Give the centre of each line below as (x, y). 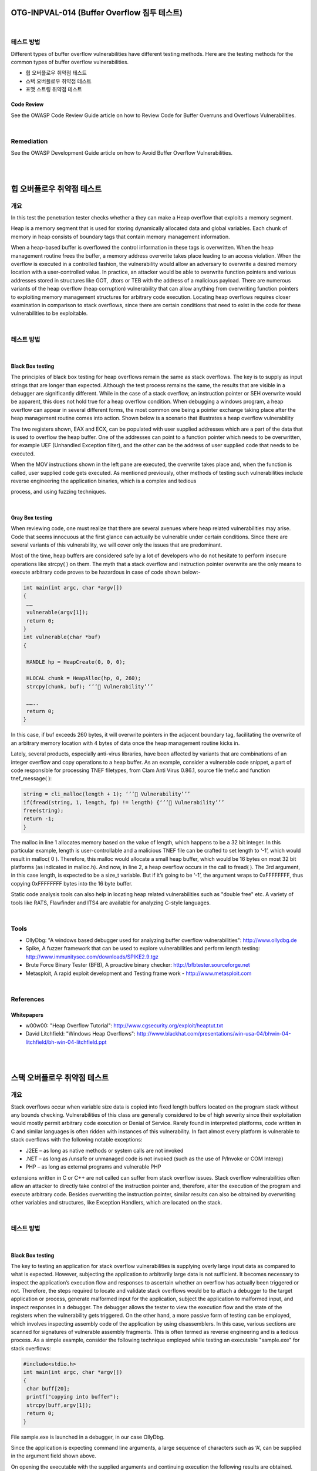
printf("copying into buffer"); (73, 1397)
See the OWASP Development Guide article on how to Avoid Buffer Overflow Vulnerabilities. (122, 153)
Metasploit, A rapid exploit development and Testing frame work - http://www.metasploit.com (139, 973)
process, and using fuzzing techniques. (59, 492)
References (28, 999)
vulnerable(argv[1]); (58, 613)
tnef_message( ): (31, 778)
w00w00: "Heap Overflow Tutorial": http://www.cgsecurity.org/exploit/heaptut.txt (124, 1025)
